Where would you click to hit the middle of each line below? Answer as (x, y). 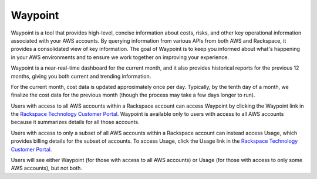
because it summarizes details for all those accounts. (75, 122)
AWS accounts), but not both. (46, 168)
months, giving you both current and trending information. (81, 76)
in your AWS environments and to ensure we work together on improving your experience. (120, 57)
